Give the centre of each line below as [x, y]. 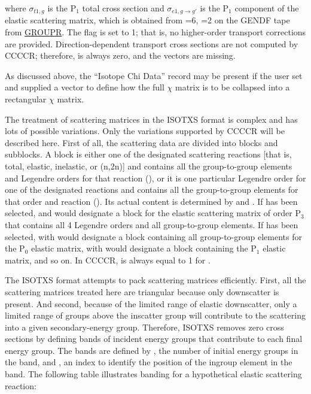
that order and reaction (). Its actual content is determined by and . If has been [151, 201]
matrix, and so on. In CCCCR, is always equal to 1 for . [108, 260]
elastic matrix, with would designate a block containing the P [144, 248]
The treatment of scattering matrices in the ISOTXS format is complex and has [151, 119]
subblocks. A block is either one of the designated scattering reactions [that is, [148, 154]
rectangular [26, 99]
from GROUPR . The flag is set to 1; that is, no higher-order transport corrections [155, 32]
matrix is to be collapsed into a [233, 87]
